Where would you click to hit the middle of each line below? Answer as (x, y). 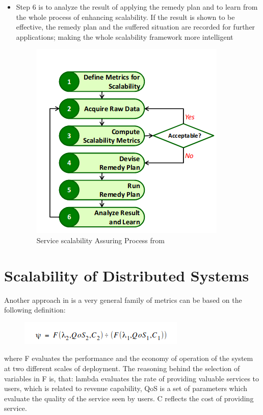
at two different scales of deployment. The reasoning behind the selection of (122, 368)
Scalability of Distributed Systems (127, 275)
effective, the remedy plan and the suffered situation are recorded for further (136, 27)
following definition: (35, 310)
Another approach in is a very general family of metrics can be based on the (123, 300)
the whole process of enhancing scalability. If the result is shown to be (125, 17)
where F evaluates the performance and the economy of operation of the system (129, 358)
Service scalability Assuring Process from (100, 240)
